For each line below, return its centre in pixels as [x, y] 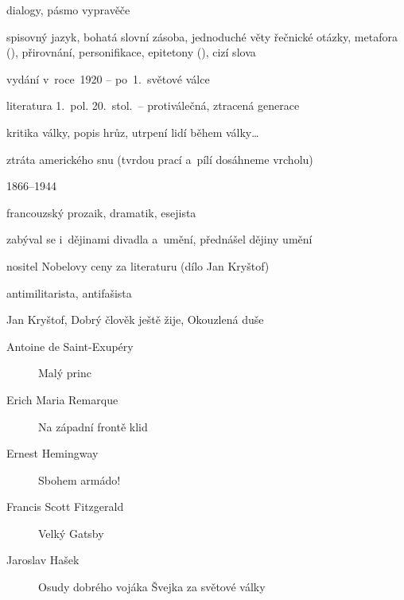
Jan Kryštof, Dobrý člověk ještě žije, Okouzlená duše [135, 319]
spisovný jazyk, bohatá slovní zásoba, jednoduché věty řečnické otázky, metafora [202, 36]
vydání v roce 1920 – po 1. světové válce [108, 78]
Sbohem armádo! [80, 479]
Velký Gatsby [71, 533]
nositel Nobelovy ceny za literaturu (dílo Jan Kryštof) [138, 265]
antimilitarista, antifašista [69, 292]
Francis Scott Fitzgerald [65, 506]
